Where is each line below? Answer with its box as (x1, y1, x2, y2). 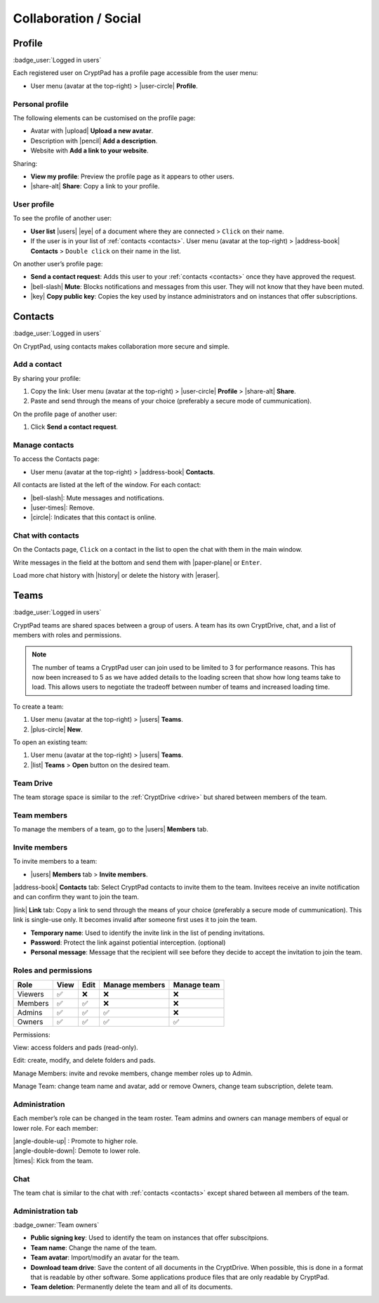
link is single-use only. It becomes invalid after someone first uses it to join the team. (13, 916, 258, 924)
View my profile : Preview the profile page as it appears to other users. (30, 172, 234, 181)
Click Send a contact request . (30, 422, 119, 432)
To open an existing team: (13, 738, 88, 746)
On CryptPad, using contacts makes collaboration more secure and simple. (13, 342, 230, 351)
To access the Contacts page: (13, 455, 100, 463)
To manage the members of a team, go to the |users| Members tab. (13, 825, 208, 834)
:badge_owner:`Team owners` (13, 1221, 100, 1229)
